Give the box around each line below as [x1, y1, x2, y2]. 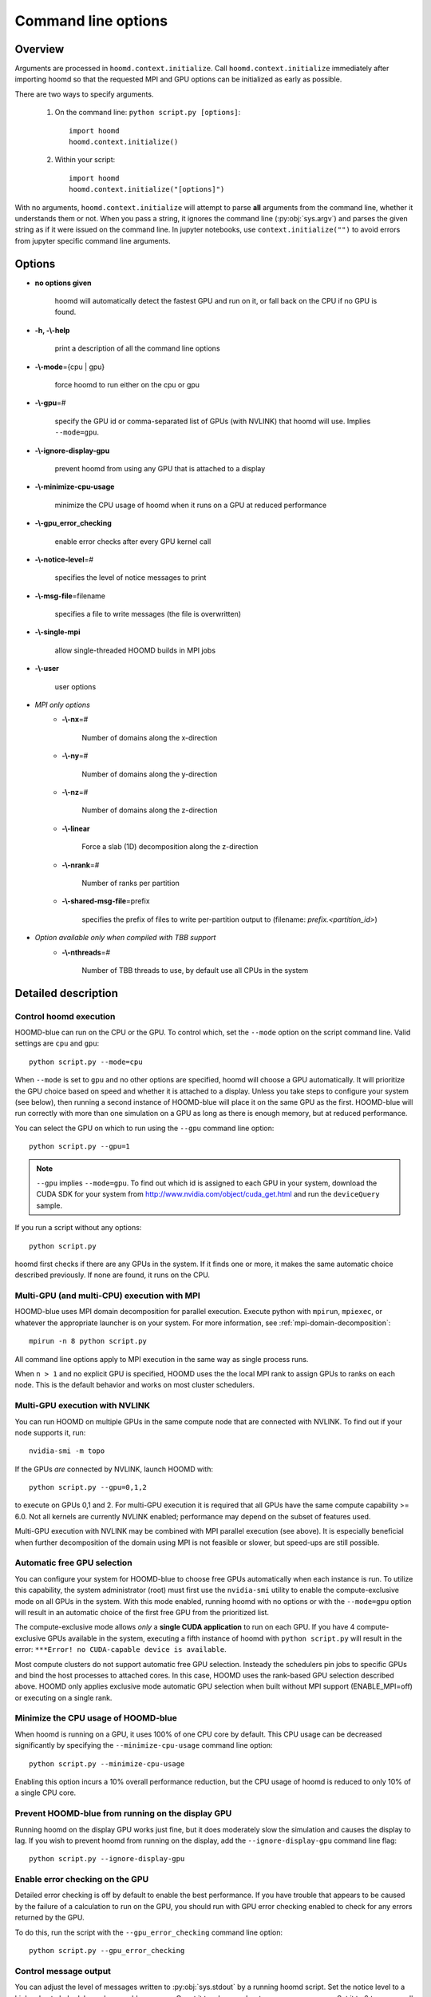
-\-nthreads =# [61, 947, 111, 957]
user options [54, 681, 97, 691]
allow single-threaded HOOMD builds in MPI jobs [54, 645, 215, 655]
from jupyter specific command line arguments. [14, 236, 171, 245]
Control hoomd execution [14, 1010, 116, 1022]
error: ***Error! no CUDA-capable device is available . [14, 1645, 227, 1654]
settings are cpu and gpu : [14, 1038, 100, 1048]
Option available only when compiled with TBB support [34, 933, 216, 943]
